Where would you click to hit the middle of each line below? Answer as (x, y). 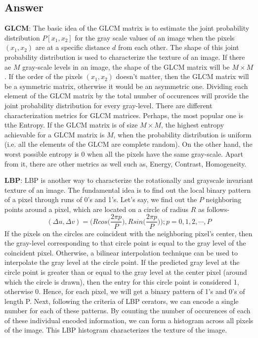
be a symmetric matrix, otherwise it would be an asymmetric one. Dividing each (126, 86)
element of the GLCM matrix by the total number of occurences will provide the (127, 96)
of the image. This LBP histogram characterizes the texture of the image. (116, 330)
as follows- (214, 209)
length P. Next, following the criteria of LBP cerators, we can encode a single (122, 301)
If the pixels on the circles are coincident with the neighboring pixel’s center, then (129, 233)
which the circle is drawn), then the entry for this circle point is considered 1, (122, 281)
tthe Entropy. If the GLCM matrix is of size (71, 125)
